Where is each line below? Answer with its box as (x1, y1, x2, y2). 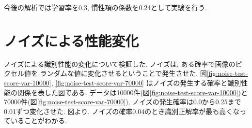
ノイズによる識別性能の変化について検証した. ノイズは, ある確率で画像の (4, 58, 236, 69)
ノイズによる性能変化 (4, 30, 139, 50)
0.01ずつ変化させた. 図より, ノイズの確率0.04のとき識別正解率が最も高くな (4, 106, 240, 116)
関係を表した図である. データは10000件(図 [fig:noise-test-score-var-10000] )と (17, 87, 248, 97)
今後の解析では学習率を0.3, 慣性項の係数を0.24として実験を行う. (4, 2, 207, 12)
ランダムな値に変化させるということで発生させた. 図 (40, 68, 207, 78)
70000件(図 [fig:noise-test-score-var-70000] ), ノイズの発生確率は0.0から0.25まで (4, 97, 241, 107)
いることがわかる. (10, 115, 67, 126)
